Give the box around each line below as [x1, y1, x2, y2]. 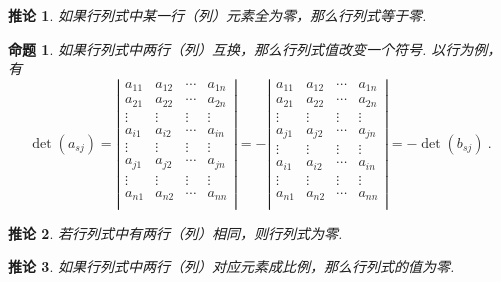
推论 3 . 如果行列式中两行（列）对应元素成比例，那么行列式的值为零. [8, 256, 455, 277]
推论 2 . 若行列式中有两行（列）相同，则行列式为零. [8, 222, 343, 243]
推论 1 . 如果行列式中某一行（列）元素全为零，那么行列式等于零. [8, 5, 427, 25]
